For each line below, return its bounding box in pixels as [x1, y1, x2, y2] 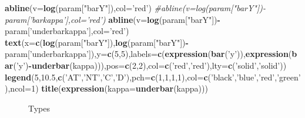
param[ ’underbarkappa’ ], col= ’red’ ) [5, 25, 129, 37]
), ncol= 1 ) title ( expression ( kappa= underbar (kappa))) [5, 82, 208, 95]
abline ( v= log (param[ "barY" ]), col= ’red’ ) [5, 2, 152, 14]
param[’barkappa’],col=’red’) [5, 13, 106, 25]
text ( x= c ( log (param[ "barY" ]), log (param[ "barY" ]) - [5, 36, 189, 48]
